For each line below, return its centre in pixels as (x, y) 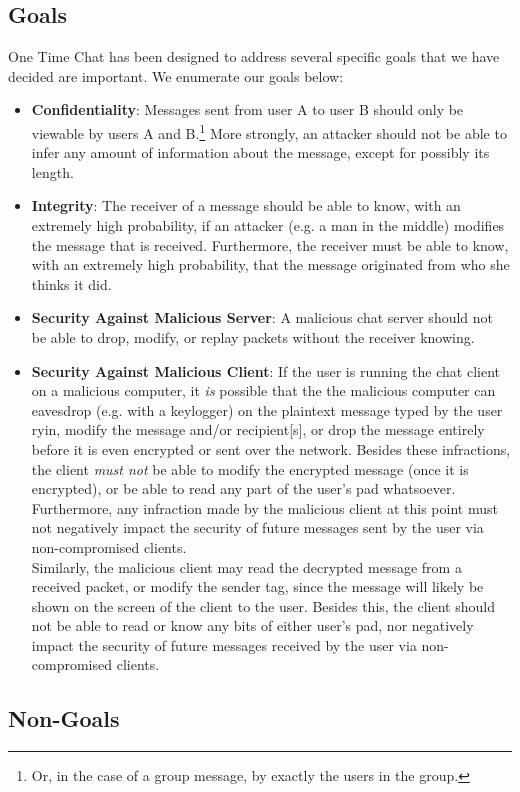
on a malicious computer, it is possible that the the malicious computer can (263, 390)
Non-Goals (64, 718)
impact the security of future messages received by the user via (224, 644)
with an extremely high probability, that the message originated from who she (270, 264)
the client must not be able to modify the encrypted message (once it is (250, 468)
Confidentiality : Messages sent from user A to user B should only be (247, 109)
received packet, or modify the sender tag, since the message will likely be (257, 586)
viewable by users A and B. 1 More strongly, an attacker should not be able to (269, 131)
